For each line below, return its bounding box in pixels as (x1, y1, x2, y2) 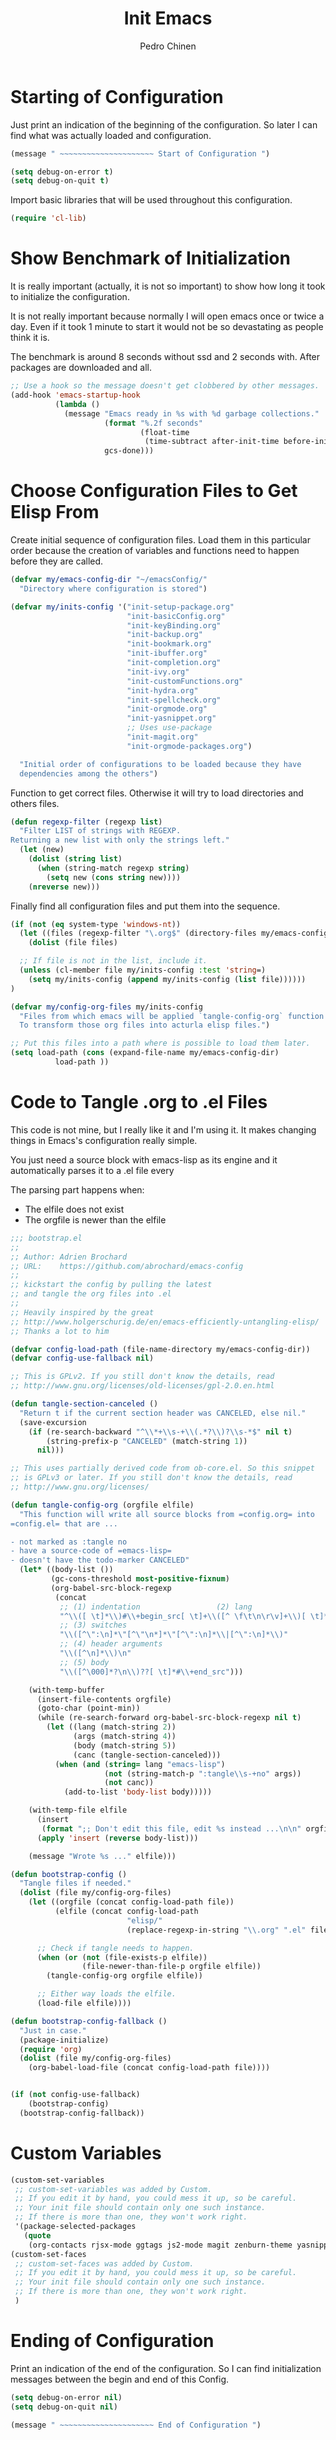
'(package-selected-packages (14, 2222, 137, 2232)
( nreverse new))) (28, 882, 101, 892)
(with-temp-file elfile (28, 1805, 128, 1816)
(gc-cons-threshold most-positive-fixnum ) (50, 1574, 230, 1584)
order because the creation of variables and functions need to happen (10, 545, 300, 557)
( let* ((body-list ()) (19, 1565, 114, 1575)
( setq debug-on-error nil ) (10, 2392, 123, 2402)
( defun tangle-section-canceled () (10, 1399, 159, 1409)
